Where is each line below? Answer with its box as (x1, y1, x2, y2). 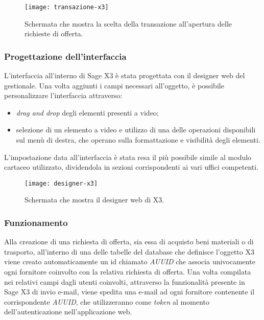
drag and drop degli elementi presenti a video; (16, 107, 159, 118)
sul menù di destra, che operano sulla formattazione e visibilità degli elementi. (16, 134, 260, 145)
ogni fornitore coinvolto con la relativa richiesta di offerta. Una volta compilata (4, 266, 251, 277)
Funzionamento (4, 216, 68, 228)
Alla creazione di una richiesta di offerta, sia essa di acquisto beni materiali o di (4, 236, 254, 247)
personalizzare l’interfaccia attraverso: (4, 90, 123, 101)
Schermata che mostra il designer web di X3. (25, 194, 164, 205)
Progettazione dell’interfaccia (4, 50, 127, 62)
